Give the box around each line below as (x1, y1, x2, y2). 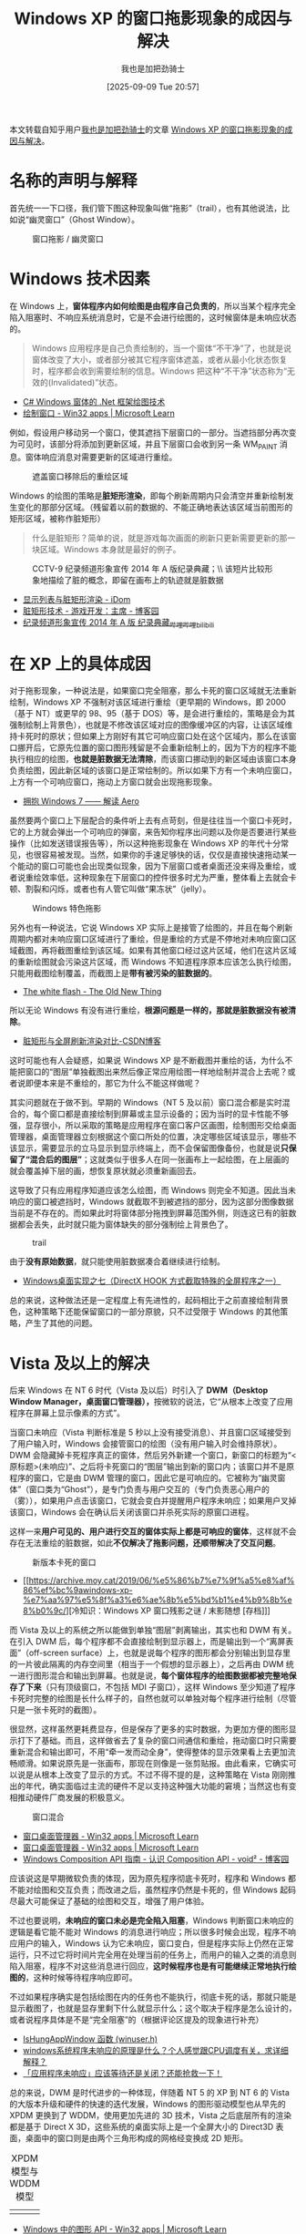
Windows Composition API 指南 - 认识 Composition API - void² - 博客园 (22, 1854, 290, 1865)
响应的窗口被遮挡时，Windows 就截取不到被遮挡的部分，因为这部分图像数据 (9, 1196, 294, 1208)
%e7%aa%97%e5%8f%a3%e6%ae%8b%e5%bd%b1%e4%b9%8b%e (22, 1594, 293, 1605)
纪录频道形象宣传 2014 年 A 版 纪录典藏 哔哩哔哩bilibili (22, 616, 215, 630)
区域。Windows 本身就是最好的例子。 (39, 543, 181, 554)
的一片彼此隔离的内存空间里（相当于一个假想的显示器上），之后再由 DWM (9, 1659, 284, 1670)
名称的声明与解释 (9, 170, 138, 191)
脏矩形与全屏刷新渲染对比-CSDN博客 (22, 1035, 162, 1046)
